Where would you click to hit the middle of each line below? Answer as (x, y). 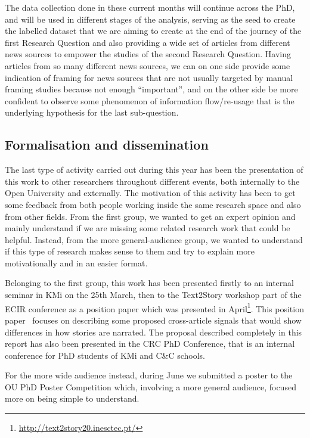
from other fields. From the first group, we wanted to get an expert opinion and (150, 216)
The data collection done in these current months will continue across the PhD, (150, 7)
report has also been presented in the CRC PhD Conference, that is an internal (150, 344)
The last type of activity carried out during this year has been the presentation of (154, 170)
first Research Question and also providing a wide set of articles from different (148, 42)
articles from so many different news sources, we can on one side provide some (148, 65)
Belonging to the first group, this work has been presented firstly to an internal (150, 283)
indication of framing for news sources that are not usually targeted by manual (149, 77)
